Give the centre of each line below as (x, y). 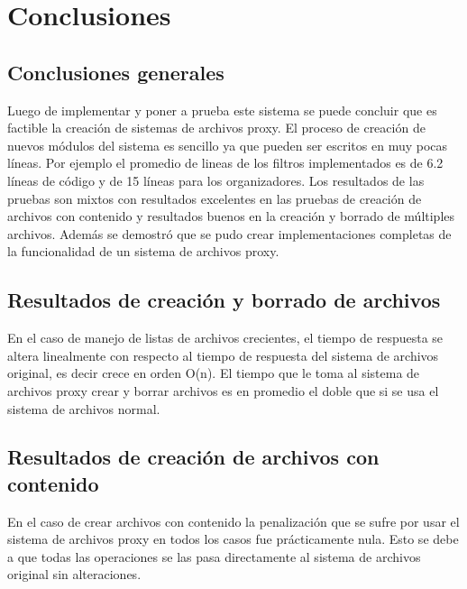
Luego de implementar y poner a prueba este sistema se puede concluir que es (222, 110)
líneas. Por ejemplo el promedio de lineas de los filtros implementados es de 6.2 (225, 163)
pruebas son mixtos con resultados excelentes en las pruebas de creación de (215, 198)
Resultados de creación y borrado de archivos (224, 300)
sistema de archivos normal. (84, 408)
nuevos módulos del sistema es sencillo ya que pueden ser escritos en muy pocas (228, 145)
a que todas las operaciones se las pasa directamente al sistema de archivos (214, 556)
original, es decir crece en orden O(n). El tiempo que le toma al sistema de (214, 373)
